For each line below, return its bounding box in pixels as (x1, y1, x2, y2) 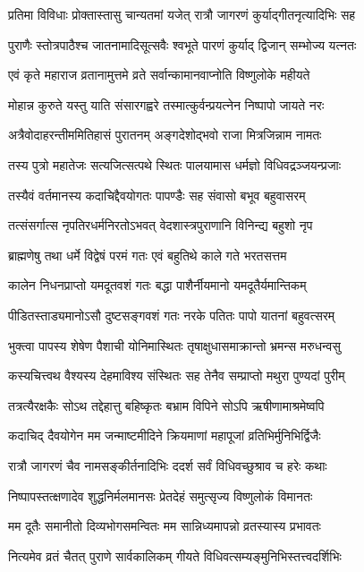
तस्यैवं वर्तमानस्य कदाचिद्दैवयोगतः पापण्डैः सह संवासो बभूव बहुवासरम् (8, 185, 306, 204)
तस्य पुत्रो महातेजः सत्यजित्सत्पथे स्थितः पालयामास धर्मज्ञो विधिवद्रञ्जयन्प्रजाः (8, 155, 342, 174)
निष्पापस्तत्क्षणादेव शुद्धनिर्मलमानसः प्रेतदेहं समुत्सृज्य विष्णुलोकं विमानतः (8, 486, 313, 505)
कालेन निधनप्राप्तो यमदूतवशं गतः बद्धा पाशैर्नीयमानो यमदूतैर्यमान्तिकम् (8, 276, 307, 295)
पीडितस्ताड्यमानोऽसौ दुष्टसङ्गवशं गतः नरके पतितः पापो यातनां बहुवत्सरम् (8, 305, 335, 324)
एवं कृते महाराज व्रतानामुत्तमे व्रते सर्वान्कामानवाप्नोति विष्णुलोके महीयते (8, 65, 310, 84)
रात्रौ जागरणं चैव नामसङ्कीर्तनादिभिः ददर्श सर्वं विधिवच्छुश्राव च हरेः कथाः (8, 456, 327, 474)
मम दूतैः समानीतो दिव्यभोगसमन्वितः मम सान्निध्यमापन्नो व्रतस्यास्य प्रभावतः (8, 517, 321, 535)
